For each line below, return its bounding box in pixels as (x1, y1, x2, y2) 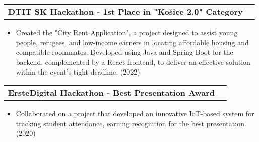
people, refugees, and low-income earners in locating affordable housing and (16, 37, 249, 47)
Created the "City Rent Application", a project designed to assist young (16, 27, 238, 37)
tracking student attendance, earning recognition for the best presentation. (16, 118, 246, 128)
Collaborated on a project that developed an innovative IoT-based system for (16, 108, 254, 118)
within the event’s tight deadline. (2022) (16, 66, 140, 77)
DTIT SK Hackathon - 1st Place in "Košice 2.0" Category (8, 6, 243, 17)
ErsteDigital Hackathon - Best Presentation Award (8, 86, 215, 98)
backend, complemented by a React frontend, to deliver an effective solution (16, 56, 250, 67)
